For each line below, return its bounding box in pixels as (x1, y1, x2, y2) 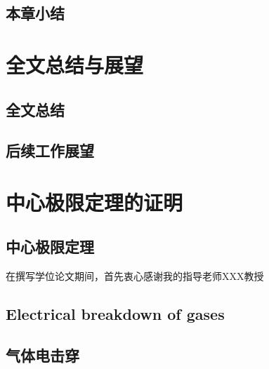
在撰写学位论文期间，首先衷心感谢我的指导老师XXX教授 (6, 269, 264, 283)
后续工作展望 (6, 140, 94, 161)
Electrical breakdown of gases (6, 303, 225, 325)
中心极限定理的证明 (6, 187, 183, 216)
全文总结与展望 (6, 50, 144, 79)
